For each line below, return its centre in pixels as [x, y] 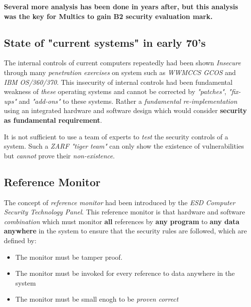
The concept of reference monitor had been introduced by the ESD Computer [120, 202]
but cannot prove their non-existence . [59, 155]
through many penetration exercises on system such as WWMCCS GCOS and [120, 72]
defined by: [20, 240]
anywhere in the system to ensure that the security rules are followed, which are [125, 231]
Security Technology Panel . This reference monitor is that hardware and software [125, 212]
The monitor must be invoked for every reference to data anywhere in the [125, 273]
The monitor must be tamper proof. [69, 257]
